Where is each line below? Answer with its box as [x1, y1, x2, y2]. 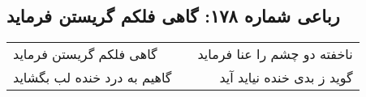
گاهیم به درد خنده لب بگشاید [13, 68, 172, 87]
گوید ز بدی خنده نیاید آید [219, 68, 353, 87]
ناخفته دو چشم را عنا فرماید [197, 44, 353, 64]
